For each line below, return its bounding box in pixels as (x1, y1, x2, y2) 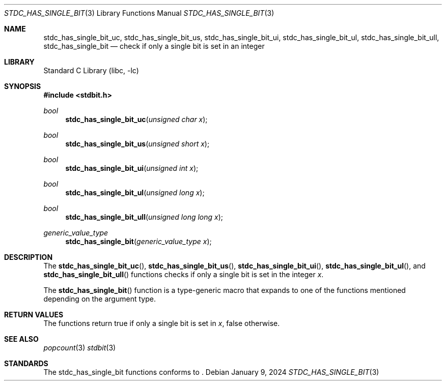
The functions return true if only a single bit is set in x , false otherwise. (43, 319, 280, 328)
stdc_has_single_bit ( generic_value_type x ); (65, 237, 212, 246)
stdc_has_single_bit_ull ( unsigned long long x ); (65, 213, 224, 221)
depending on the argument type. (43, 294, 156, 303)
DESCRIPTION (4, 253, 53, 261)
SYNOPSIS (4, 82, 41, 91)
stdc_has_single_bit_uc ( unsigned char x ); (65, 115, 208, 124)
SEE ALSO (4, 335, 39, 343)
